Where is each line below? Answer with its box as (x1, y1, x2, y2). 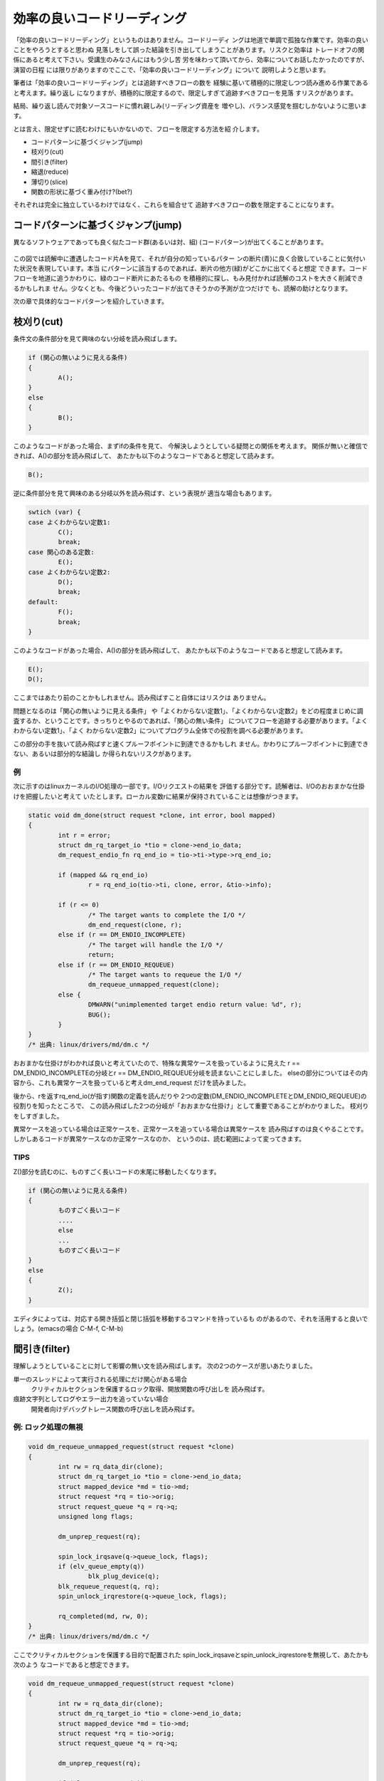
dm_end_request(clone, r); (87, 921, 183, 929)
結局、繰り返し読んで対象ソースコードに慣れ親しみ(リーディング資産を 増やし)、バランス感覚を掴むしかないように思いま (13, 101, 368, 110)
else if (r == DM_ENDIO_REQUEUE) (58, 960, 175, 969)
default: (28, 598, 59, 606)
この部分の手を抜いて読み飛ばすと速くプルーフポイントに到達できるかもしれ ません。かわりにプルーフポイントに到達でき (13, 739, 369, 748)
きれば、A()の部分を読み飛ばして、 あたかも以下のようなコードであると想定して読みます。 (13, 452, 278, 460)
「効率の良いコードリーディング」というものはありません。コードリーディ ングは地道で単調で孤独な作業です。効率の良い (13, 36, 369, 44)
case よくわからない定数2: (28, 568, 111, 576)
